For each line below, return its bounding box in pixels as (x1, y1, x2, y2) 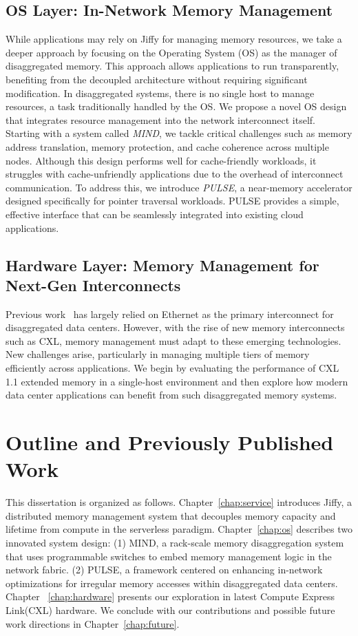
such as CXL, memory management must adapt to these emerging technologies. (6, 333, 341, 348)
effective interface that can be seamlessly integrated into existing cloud (6, 206, 304, 221)
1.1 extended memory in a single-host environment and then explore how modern (6, 374, 348, 388)
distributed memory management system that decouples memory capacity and (6, 508, 336, 522)
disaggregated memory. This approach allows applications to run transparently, (6, 59, 339, 73)
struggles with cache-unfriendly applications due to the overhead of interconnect (6, 167, 344, 181)
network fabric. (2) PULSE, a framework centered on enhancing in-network (6, 562, 323, 577)
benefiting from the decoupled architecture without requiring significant (6, 72, 308, 86)
